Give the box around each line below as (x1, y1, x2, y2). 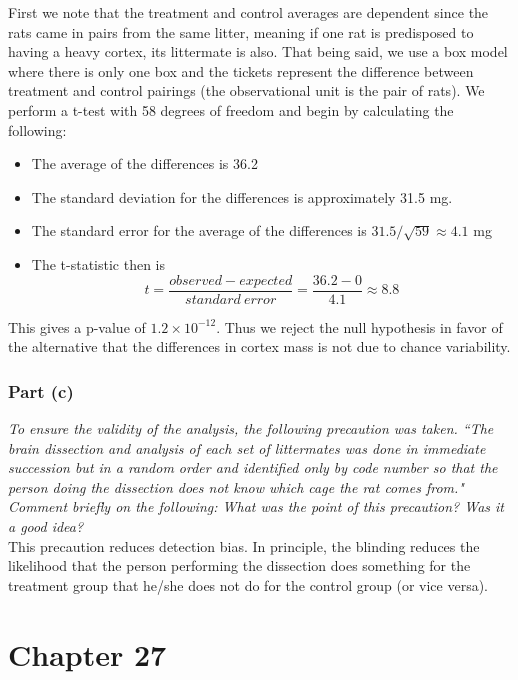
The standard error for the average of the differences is (31, 220, 367, 241)
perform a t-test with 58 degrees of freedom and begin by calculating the (8, 99, 454, 120)
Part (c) (8, 378, 74, 403)
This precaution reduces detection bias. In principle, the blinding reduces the (8, 535, 480, 556)
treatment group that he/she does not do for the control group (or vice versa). (8, 574, 489, 595)
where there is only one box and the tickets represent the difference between (8, 60, 474, 81)
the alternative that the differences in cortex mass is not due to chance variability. (8, 336, 511, 357)
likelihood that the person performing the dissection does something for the (8, 555, 471, 576)
